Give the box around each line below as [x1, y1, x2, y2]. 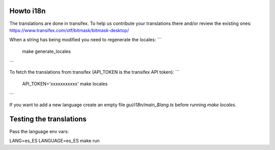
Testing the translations [9, 115, 87, 124]
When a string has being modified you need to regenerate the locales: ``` [9, 37, 162, 43]
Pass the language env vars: [9, 128, 69, 134]
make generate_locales [22, 48, 71, 54]
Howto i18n [9, 7, 46, 15]
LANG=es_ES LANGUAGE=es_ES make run [9, 137, 100, 143]
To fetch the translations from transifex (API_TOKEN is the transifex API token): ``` [9, 69, 180, 75]
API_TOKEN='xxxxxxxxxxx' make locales [22, 80, 108, 86]
